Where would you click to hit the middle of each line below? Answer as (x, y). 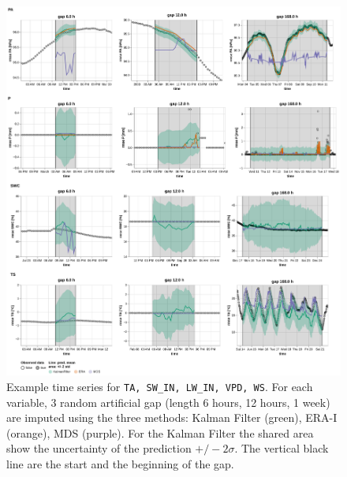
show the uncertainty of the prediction (99, 448)
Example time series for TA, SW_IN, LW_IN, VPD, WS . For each (160, 386)
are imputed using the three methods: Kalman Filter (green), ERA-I (172, 417)
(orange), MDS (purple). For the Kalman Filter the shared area (160, 432)
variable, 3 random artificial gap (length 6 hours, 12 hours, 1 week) (168, 402)
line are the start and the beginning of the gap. (120, 463)
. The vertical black (282, 448)
